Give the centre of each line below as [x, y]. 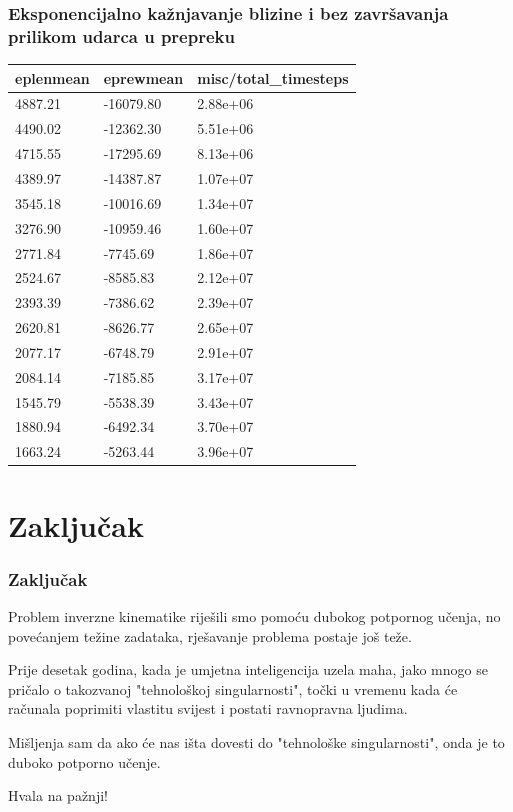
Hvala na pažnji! [58, 795]
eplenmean [52, 77]
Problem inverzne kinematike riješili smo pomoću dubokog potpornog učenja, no [254, 615]
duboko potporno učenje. [84, 761]
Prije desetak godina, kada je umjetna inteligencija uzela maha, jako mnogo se [248, 669]
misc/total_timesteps [273, 77]
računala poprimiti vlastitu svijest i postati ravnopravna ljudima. [208, 708]
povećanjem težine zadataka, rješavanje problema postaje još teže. [210, 635]
